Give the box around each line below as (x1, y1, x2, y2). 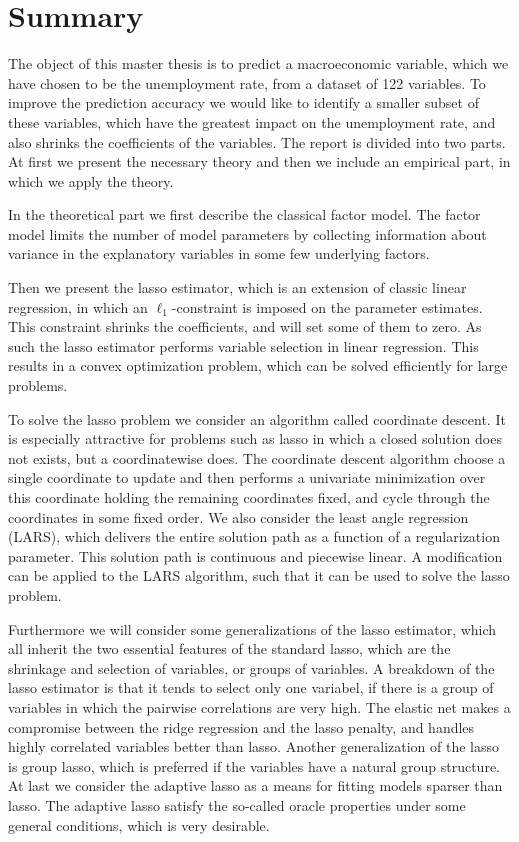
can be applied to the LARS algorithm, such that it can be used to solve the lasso (8, 565, 510, 586)
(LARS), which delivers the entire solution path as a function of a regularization (8, 526, 500, 547)
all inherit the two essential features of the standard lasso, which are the (8, 638, 451, 659)
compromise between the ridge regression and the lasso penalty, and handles (8, 716, 475, 737)
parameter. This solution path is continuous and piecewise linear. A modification (8, 545, 503, 566)
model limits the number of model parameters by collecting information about (8, 223, 487, 244)
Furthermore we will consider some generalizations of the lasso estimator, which (8, 618, 497, 639)
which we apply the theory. (8, 170, 174, 191)
